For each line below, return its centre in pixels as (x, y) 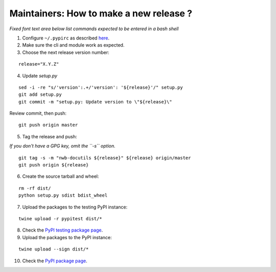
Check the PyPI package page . (55, 261)
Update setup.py (40, 76)
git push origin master (48, 125)
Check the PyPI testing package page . (63, 230)
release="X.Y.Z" (39, 64)
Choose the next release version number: (66, 52)
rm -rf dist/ (35, 188)
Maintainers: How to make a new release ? (101, 13)
